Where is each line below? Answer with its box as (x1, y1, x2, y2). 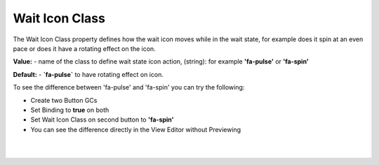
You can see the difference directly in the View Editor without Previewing (30, 125, 241, 134)
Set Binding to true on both (30, 106, 109, 114)
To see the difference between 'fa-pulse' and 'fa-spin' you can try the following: (13, 83, 245, 92)
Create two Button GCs (30, 96, 98, 104)
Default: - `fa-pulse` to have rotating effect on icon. (13, 70, 164, 78)
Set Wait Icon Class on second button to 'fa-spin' (30, 115, 175, 124)
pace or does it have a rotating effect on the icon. (13, 44, 156, 52)
